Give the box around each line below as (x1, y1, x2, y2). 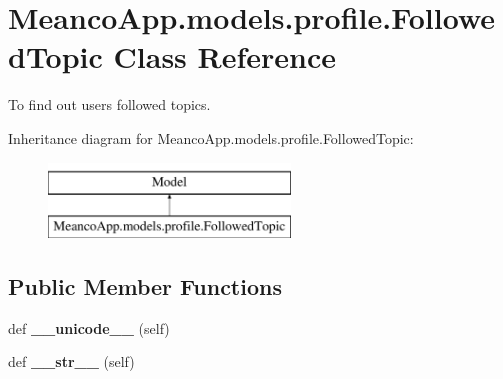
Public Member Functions (8, 271, 282, 302)
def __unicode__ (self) (8, 317, 170, 338)
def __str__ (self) (8, 351, 135, 372)
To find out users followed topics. (8, 94, 211, 115)
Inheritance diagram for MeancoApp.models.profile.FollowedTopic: (8, 127, 414, 148)
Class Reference (113, 36, 337, 77)
